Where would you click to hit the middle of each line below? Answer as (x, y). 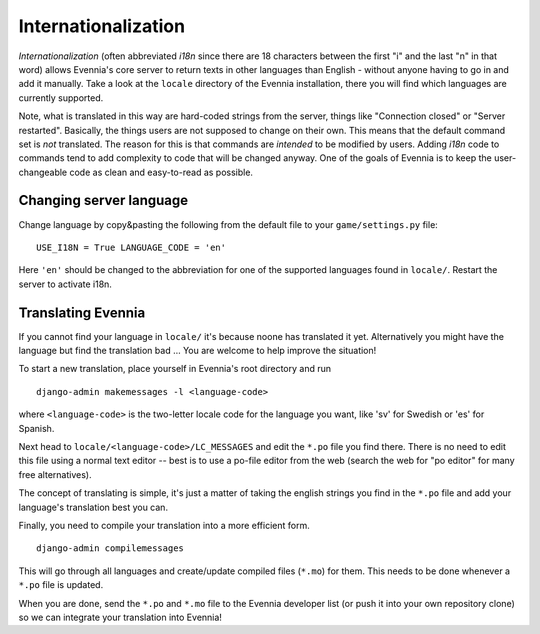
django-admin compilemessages (110, 548)
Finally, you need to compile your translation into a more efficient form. (164, 525)
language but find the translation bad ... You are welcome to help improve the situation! (197, 351)
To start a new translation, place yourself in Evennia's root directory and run (175, 369)
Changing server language (103, 200)
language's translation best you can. (93, 507)
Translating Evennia (82, 312)
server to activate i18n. (65, 284)
